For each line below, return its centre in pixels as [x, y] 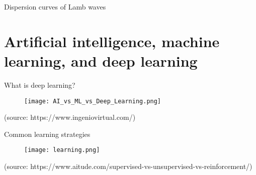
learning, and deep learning [101, 60]
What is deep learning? [40, 84]
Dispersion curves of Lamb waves [55, 7]
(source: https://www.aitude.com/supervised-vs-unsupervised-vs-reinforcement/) [128, 166]
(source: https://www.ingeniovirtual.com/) [70, 117]
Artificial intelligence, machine [112, 41]
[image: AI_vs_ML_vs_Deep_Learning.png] [93, 101]
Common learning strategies [47, 134]
